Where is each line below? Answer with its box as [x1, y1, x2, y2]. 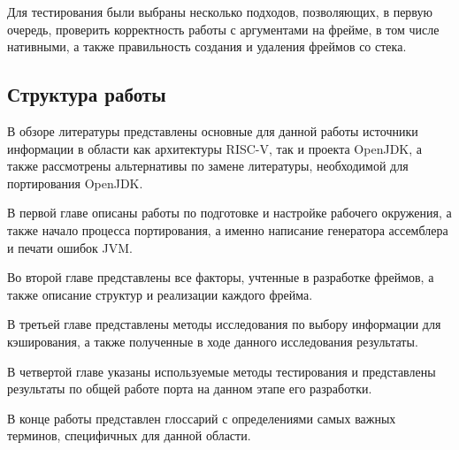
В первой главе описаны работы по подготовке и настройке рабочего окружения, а [7, 203, 452, 222]
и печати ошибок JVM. [7, 238, 133, 256]
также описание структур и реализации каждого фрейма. [7, 285, 313, 303]
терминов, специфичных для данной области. [7, 426, 251, 445]
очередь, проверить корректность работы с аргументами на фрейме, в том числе [7, 19, 440, 38]
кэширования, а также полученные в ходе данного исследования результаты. [7, 332, 418, 350]
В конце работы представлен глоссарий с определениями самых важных [7, 408, 396, 427]
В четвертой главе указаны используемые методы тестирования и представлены [7, 362, 436, 380]
